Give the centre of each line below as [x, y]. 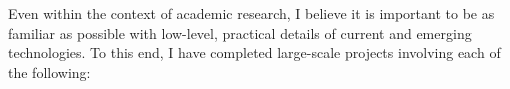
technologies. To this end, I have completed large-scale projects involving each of [254, 52]
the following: [49, 71]
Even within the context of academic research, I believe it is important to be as [251, 13]
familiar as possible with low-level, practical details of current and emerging [240, 32]
